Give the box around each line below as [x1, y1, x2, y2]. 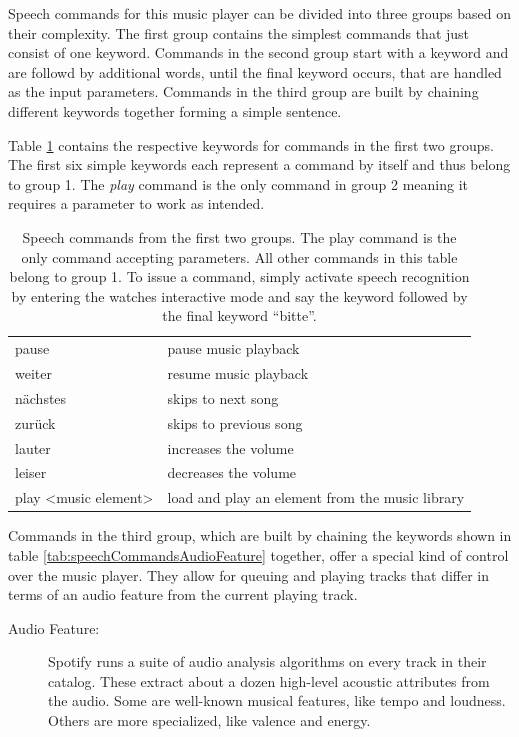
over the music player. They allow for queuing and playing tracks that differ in [8, 564, 490, 585]
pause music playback [167, 338, 300, 359]
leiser [15, 462, 47, 483]
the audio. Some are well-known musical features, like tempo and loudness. [48, 690, 506, 711]
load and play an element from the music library [167, 487, 465, 508]
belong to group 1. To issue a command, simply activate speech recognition [9, 266, 470, 287]
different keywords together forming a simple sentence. [8, 100, 342, 121]
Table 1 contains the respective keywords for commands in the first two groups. [8, 134, 494, 155]
